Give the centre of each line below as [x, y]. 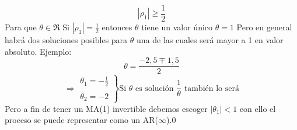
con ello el [258, 108]
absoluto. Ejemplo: [38, 51]
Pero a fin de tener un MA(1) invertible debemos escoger [106, 108]
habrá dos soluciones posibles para [66, 40]
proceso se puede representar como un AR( [82, 120]
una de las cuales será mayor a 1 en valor [210, 40]
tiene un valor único [177, 27]
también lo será [212, 88]
